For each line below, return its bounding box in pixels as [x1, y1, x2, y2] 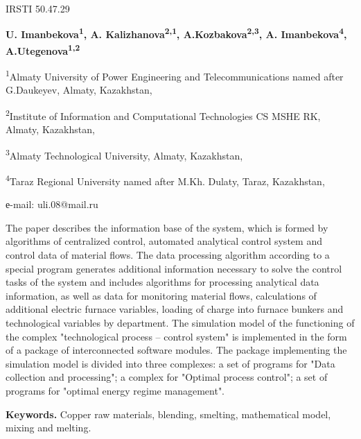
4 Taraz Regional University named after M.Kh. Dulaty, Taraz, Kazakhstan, [6, 172, 325, 188]
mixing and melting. [6, 420, 91, 435]
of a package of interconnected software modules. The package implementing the [6, 343, 347, 357]
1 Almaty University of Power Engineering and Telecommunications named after [6, 67, 344, 83]
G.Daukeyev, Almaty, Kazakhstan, [6, 83, 152, 97]
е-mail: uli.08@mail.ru [6, 197, 98, 212]
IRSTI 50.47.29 [6, 1, 70, 15]
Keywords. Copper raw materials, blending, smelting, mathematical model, [6, 406, 331, 421]
